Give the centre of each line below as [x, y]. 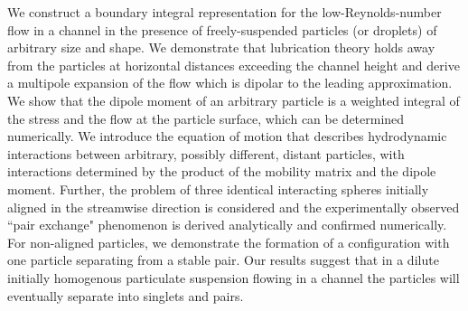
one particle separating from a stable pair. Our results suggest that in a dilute [223, 260]
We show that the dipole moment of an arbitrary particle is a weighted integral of [234, 100]
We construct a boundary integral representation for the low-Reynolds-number [225, 12]
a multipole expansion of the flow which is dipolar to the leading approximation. [230, 83]
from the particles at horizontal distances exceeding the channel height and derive [234, 65]
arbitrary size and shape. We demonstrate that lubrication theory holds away [221, 47]
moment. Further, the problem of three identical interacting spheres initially [218, 188]
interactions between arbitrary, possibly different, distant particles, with [206, 153]
